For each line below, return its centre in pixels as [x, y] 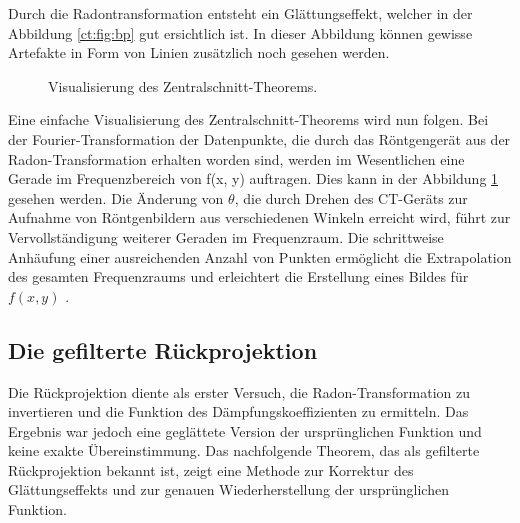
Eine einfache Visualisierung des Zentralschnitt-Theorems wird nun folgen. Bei [248, 119]
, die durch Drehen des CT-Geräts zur [351, 197]
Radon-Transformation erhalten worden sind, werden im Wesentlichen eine [236, 158]
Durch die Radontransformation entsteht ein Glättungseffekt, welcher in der [240, 13]
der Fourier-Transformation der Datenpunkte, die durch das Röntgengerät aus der [259, 138]
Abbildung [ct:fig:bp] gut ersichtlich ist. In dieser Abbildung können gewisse [240, 32]
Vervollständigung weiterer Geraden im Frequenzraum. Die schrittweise [226, 236]
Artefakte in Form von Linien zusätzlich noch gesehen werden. [199, 52]
